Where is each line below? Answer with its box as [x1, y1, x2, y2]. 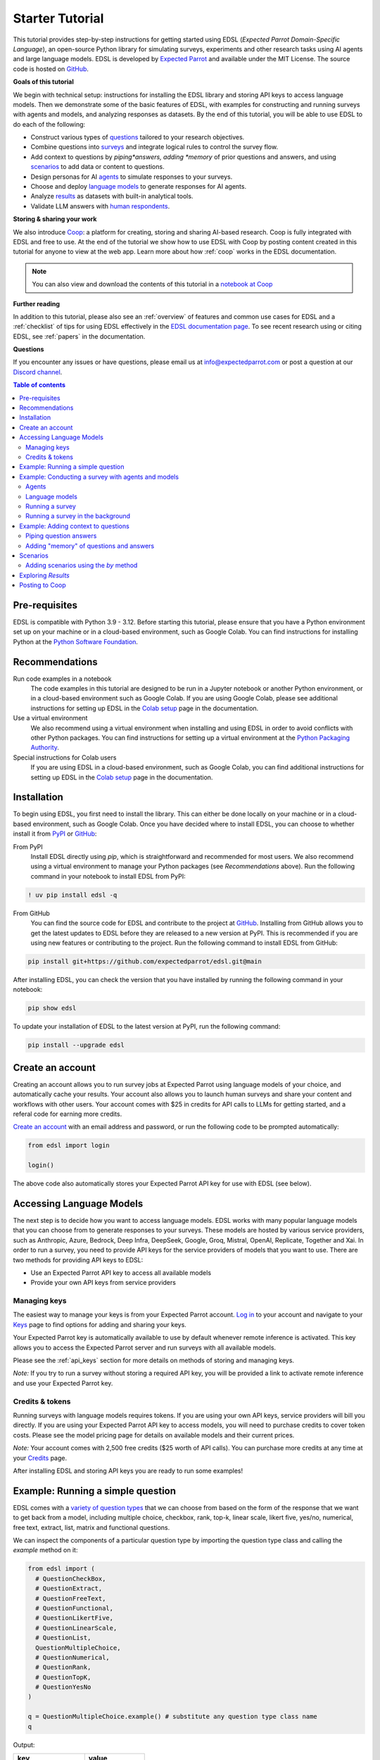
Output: [13, 1740, 35, 1749]
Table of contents [13, 381, 66, 389]
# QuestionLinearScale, [35, 1623, 118, 1632]
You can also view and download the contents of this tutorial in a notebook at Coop [32, 280, 273, 289]
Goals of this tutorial [13, 77, 74, 86]
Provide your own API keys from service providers [30, 1278, 176, 1287]
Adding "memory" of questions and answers [25, 541, 155, 550]
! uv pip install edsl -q [27, 891, 118, 899]
